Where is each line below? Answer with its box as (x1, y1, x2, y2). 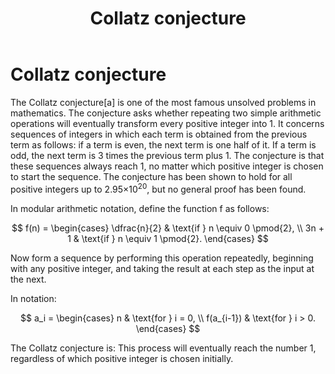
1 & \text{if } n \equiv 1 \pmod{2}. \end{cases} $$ (67, 232, 269, 244)
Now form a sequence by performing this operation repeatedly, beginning (10, 252, 314, 264)
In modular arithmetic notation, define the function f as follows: (10, 202, 270, 214)
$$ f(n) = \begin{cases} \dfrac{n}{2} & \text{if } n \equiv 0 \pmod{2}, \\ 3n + (11, 222, 325, 234)
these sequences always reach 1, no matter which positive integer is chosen (10, 160, 324, 172)
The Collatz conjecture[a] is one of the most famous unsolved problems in (10, 96, 317, 108)
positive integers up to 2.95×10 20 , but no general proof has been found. (10, 181, 307, 195)
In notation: (10, 292, 57, 304)
